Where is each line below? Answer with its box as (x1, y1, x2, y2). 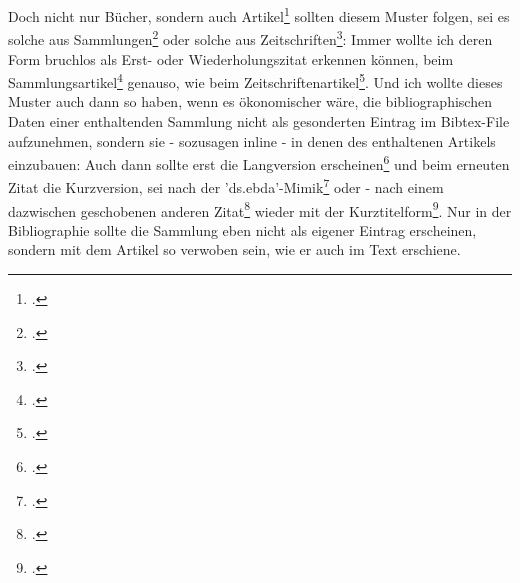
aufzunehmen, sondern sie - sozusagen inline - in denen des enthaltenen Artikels (8, 130, 496, 151)
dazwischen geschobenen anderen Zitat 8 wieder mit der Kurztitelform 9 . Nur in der (8, 197, 512, 221)
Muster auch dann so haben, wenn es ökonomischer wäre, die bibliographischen (8, 91, 492, 112)
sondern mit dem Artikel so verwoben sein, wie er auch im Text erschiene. (8, 239, 461, 260)
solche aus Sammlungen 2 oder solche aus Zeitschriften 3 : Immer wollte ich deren (8, 26, 493, 49)
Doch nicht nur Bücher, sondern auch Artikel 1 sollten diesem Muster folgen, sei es (8, 3, 510, 26)
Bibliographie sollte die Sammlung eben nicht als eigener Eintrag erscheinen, (8, 219, 477, 240)
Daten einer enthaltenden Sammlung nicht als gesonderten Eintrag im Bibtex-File (8, 110, 510, 131)
